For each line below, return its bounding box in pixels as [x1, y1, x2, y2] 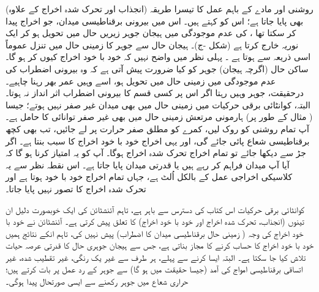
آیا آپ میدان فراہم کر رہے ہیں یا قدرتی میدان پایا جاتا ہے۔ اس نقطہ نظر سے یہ [6, 158, 290, 171]
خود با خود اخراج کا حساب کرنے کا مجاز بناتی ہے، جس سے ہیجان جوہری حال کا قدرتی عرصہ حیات [6, 239, 314, 252]
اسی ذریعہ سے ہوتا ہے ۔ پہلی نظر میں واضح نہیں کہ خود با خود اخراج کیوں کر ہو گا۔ [6, 50, 311, 63]
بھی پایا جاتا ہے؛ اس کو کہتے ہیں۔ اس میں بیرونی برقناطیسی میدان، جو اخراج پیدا [6, 14, 304, 27]
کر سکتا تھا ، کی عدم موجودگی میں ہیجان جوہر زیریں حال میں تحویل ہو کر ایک [6, 26, 296, 39]
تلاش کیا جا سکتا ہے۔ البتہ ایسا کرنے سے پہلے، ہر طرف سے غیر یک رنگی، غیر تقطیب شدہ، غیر [6, 250, 306, 263]
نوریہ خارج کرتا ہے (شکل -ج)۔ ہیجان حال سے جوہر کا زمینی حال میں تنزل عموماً [6, 38, 299, 51]
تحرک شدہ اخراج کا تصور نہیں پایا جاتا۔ [6, 182, 146, 195]
